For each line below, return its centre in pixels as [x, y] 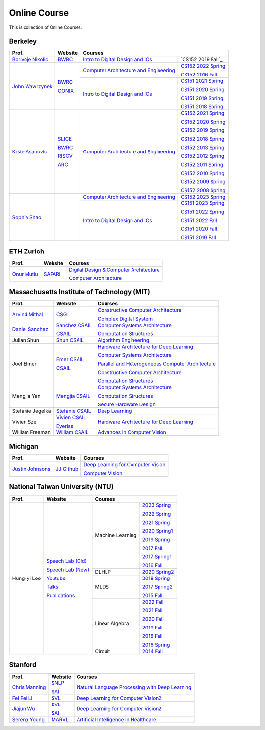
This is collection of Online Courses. [46, 27]
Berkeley [23, 41]
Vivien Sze [24, 422]
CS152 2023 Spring [203, 197]
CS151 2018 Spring [202, 107]
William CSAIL [73, 432]
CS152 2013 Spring [203, 148]
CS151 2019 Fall [199, 238]
